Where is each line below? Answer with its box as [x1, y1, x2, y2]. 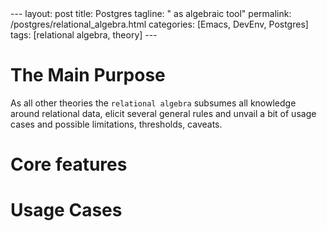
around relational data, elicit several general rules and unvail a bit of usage [10, 107, 317, 119]
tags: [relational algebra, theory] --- [10, 29, 158, 41]
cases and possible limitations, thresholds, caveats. [10, 118, 223, 130]
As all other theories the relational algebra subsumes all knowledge [10, 97, 297, 109]
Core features [10, 153, 128, 176]
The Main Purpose [10, 64, 166, 87]
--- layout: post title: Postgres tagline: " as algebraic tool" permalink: [10, 8, 292, 19]
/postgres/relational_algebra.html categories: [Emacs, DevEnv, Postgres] [10, 18, 309, 30]
